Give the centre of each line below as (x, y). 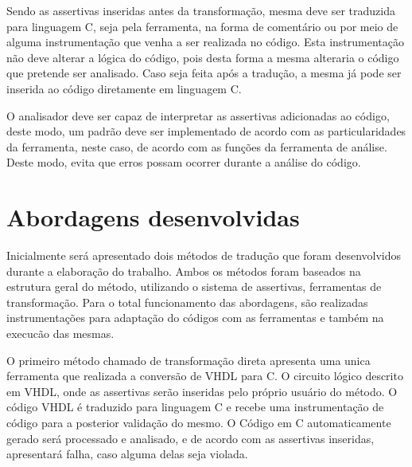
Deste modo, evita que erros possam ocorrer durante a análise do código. (184, 162)
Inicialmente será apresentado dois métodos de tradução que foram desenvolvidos (204, 255)
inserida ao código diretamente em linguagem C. (124, 88)
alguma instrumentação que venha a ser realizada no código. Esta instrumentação (205, 42)
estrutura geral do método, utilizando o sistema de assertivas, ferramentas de (194, 286)
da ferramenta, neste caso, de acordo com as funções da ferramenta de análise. (197, 146)
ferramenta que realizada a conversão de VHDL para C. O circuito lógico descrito (205, 376)
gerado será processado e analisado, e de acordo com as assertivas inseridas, (190, 438)
